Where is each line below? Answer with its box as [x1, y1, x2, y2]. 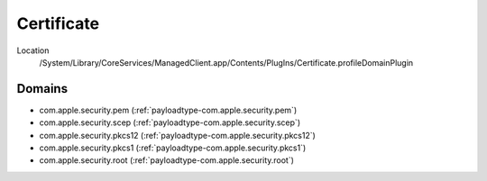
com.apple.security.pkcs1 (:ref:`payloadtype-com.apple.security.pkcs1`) [39, 142, 307, 153]
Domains [16, 81, 68, 96]
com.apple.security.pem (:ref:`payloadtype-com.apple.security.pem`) [39, 104, 298, 115]
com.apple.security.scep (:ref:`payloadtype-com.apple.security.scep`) [39, 117, 301, 128]
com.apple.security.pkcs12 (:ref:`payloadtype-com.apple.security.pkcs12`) [39, 130, 316, 140]
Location [16, 45, 50, 56]
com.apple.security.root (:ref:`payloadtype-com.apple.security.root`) [39, 155, 295, 166]
